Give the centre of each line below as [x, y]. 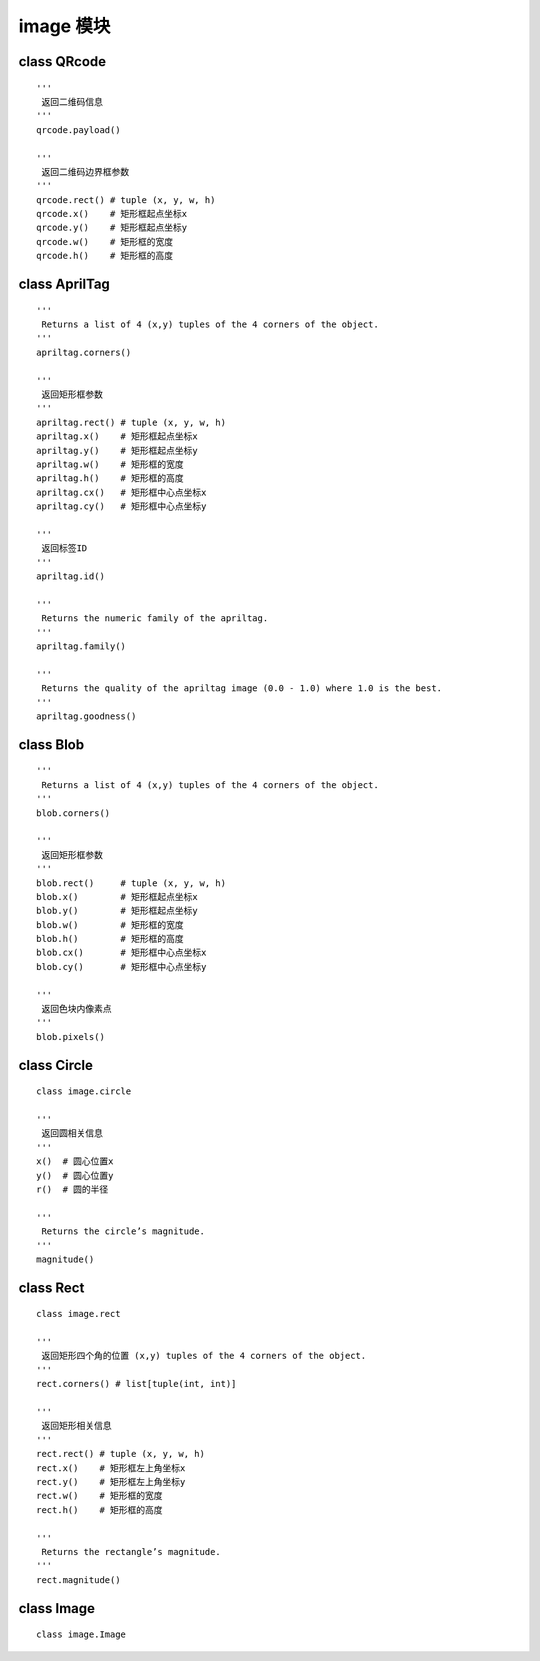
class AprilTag [64, 284]
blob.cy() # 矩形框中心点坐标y [121, 966]
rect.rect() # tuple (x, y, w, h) [120, 1454]
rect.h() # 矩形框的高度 [100, 1509]
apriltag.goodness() [86, 716]
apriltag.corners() [84, 352]
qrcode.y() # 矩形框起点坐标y [112, 228]
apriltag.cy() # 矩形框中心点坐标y [121, 506]
